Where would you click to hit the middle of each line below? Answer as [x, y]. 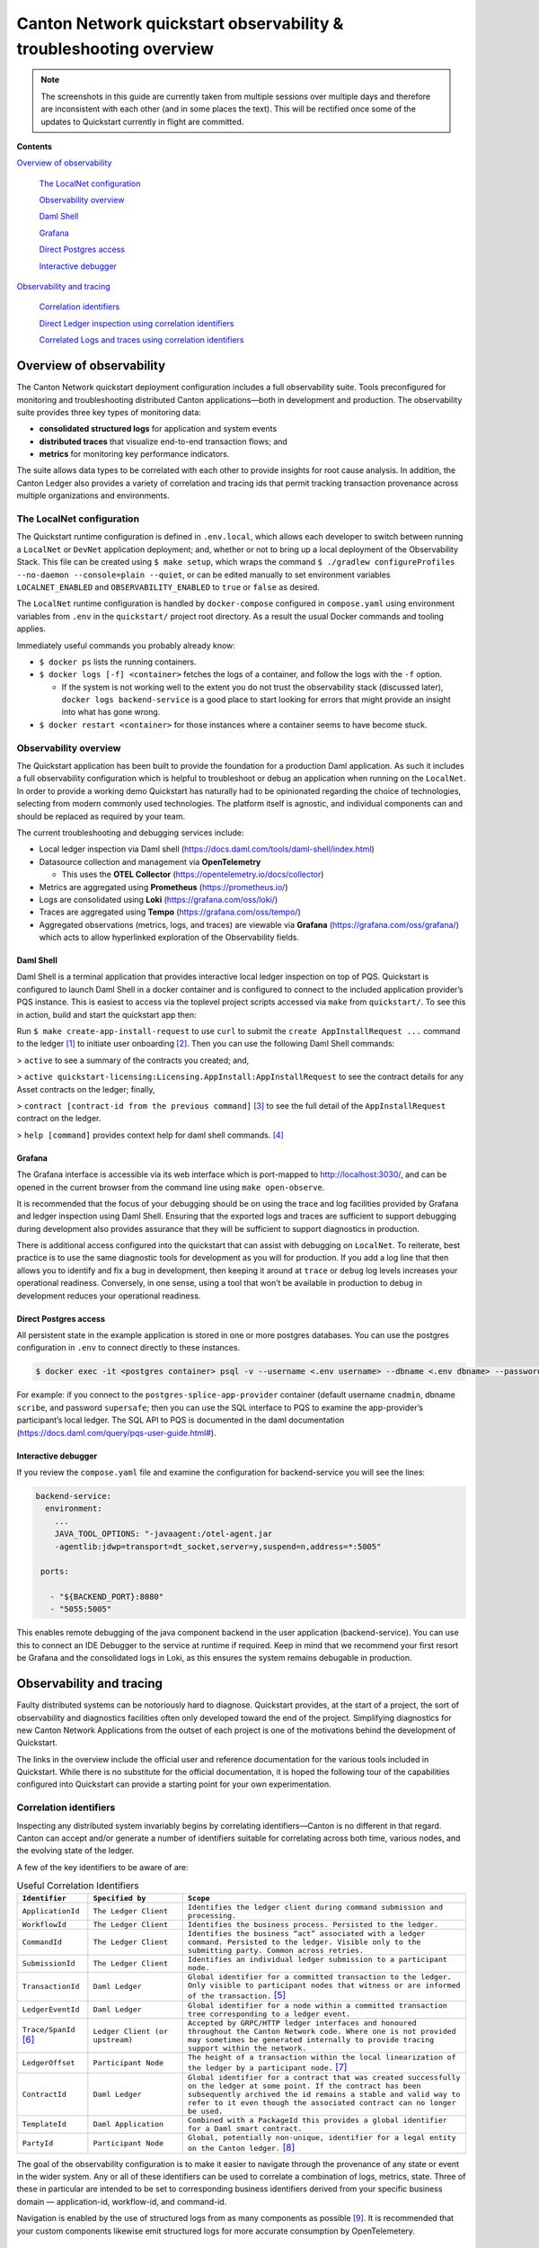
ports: [55, 1572]
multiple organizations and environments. [93, 495]
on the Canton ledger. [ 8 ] [241, 2147]
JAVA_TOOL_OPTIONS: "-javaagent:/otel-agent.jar [163, 1534]
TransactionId [51, 1987]
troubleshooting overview [115, 49]
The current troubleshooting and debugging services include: [130, 833]
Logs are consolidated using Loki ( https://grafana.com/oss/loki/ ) [159, 899]
